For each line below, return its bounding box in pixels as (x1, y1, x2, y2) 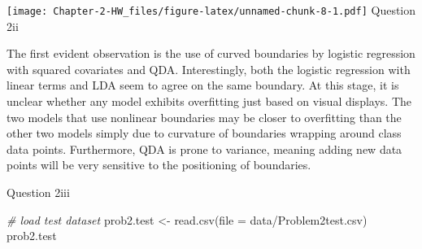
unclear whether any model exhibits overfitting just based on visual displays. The (7, 93, 411, 110)
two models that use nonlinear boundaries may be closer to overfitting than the (7, 108, 402, 125)
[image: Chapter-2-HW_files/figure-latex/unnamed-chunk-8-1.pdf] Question (7, 2, 416, 18)
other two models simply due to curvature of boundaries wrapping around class (7, 124, 402, 142)
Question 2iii (7, 184, 70, 200)
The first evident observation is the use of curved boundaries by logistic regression (7, 45, 415, 62)
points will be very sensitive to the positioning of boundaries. (7, 156, 311, 173)
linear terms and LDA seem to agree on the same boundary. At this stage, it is (7, 76, 399, 94)
